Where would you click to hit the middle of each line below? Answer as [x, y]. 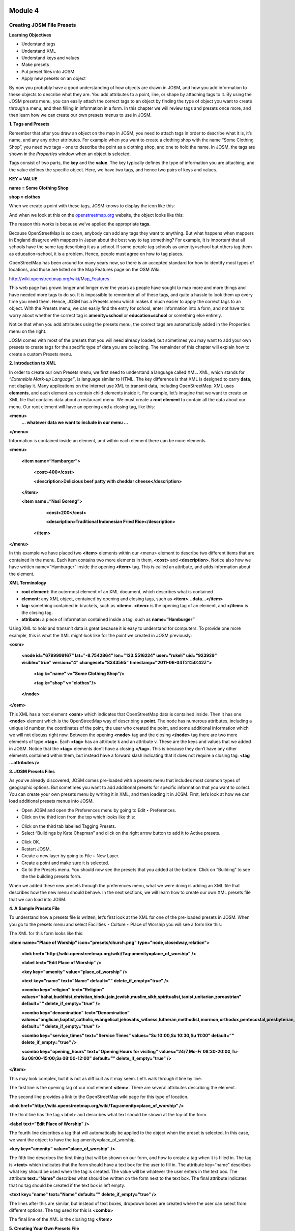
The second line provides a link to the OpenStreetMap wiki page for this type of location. [99, 1097]
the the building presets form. [51, 876]
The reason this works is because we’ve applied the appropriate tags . [80, 224]
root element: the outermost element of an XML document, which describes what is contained [117, 592]
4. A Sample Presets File [34, 908]
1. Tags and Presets [29, 124]
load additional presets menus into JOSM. [51, 801]
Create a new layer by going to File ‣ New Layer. [70, 856]
